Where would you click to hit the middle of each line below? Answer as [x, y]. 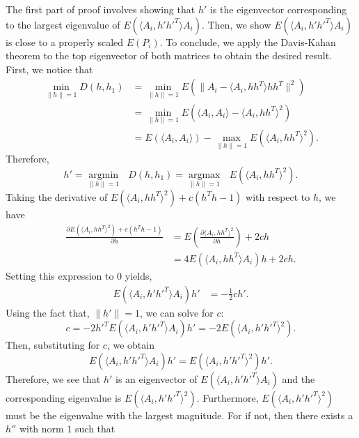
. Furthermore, [228, 397]
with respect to [278, 196]
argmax [204, 175]
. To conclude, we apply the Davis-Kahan [248, 41]
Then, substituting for [53, 345]
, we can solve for [176, 312]
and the [298, 378]
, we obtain [130, 345]
